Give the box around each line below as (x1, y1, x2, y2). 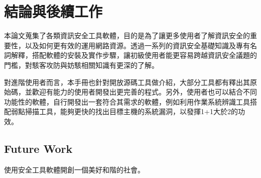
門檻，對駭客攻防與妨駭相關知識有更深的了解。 (4, 59, 159, 70)
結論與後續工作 (4, 1, 103, 22)
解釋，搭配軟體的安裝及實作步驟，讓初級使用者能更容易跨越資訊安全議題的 (11, 50, 257, 60)
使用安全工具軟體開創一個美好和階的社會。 (4, 164, 145, 174)
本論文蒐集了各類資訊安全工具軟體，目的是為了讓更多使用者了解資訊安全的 (4, 30, 250, 41)
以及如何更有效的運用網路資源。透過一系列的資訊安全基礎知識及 (25, 40, 236, 50)
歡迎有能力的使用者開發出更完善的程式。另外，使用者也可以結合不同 (32, 86, 257, 97)
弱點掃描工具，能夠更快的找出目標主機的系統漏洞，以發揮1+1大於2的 (11, 106, 238, 117)
